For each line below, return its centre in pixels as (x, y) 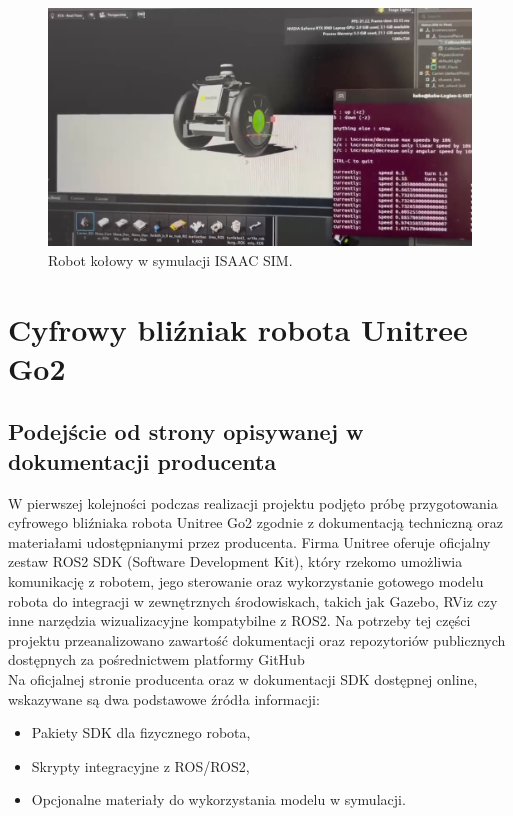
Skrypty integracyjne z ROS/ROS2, (140, 765)
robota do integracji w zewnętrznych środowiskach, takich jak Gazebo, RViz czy (253, 600)
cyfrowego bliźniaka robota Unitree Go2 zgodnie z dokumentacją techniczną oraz (255, 522)
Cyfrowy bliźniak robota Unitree (238, 328)
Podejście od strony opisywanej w (186, 431)
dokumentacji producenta (142, 460)
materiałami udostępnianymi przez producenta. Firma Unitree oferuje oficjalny (249, 541)
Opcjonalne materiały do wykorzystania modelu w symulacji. (218, 799)
